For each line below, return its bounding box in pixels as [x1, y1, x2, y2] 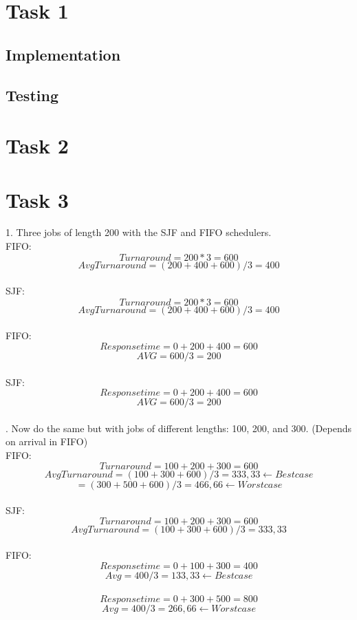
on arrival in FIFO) [6, 434, 88, 449]
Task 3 [6, 185, 69, 213]
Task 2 [6, 131, 69, 160]
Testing [6, 84, 58, 105]
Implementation [6, 43, 121, 65]
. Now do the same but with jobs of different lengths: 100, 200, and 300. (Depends [6, 420, 351, 435]
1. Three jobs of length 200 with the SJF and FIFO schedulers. [6, 225, 272, 239]
